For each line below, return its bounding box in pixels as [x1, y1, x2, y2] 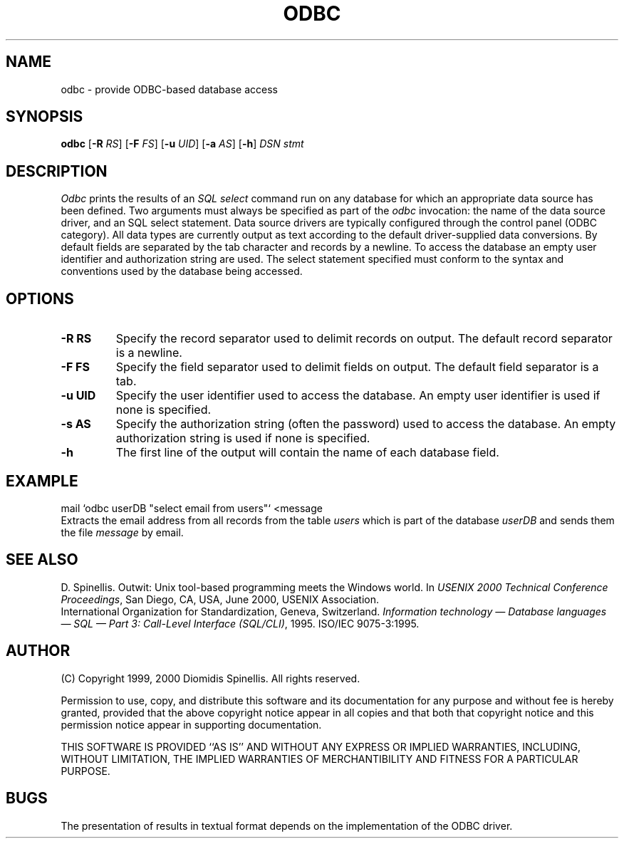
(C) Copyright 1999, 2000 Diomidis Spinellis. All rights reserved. [61, 672, 360, 684]
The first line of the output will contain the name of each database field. [115, 445, 499, 460]
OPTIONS [6, 289, 74, 308]
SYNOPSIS [6, 108, 83, 126]
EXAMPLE [6, 472, 78, 490]
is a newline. [115, 345, 182, 360]
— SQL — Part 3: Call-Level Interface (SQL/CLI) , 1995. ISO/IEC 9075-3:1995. [61, 617, 420, 630]
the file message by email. [61, 526, 184, 538]
